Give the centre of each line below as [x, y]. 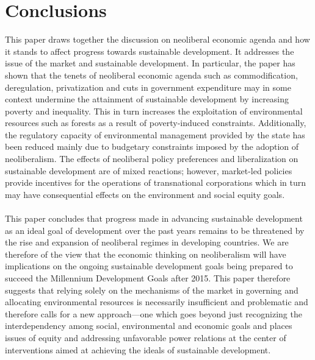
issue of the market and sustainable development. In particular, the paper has [150, 63]
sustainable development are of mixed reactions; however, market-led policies [149, 170]
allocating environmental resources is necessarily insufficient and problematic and [157, 302]
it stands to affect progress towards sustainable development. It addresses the [150, 51]
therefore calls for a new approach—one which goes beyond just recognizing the [154, 313]
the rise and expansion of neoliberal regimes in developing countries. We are [147, 242]
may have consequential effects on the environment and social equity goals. [145, 194]
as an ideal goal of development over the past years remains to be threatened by [155, 230]
